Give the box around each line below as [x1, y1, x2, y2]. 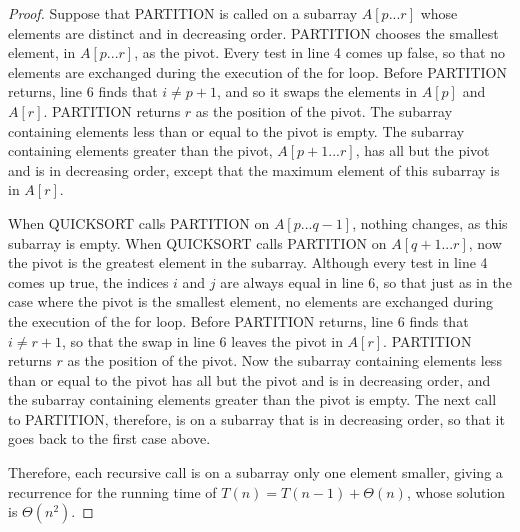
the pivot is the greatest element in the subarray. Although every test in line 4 [8, 252, 488, 273]
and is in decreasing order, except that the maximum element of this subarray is [8, 159, 500, 180]
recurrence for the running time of [8, 481, 217, 502]
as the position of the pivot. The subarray [195, 100, 453, 121]
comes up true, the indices [8, 271, 169, 292]
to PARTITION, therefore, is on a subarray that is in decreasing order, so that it [8, 408, 505, 429]
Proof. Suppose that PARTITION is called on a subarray [8, 3, 358, 23]
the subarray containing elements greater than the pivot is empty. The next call [8, 389, 497, 410]
